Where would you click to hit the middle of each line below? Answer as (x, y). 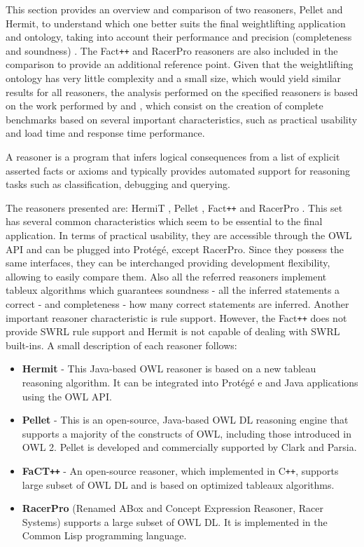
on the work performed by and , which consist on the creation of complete (164, 106)
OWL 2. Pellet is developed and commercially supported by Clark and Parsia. (189, 447)
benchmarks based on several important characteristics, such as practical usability (182, 119)
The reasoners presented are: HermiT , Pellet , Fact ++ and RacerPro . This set (174, 207)
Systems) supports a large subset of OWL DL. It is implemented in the (175, 521)
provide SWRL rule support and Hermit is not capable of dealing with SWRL (173, 331)
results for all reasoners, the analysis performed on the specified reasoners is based (182, 92)
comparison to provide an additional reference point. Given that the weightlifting (180, 64)
